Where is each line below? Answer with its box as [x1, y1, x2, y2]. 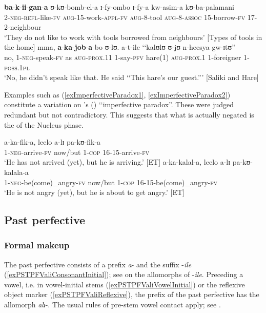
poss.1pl [4, 62, 30, 72]
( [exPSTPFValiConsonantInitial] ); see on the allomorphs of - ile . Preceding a [4, 269, 243, 280]
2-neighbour [4, 22, 42, 32]
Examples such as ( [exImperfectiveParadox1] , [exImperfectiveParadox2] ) [4, 89, 231, 100]
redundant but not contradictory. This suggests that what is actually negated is [4, 109, 254, 120]
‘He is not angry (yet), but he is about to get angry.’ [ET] [4, 187, 185, 198]
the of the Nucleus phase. [4, 119, 84, 130]
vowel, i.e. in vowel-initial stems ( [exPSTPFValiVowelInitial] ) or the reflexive [4, 279, 245, 289]
